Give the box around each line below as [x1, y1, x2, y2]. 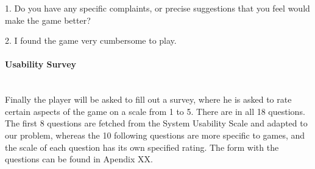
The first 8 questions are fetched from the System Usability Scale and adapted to [5, 117, 308, 129]
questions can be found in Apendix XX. [5, 153, 153, 165]
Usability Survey [5, 58, 77, 71]
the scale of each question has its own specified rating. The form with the [5, 140, 279, 153]
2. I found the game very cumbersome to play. [5, 34, 177, 47]
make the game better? [5, 13, 91, 26]
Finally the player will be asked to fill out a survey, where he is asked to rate [5, 93, 292, 106]
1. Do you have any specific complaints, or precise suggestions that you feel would [5, 2, 310, 14]
